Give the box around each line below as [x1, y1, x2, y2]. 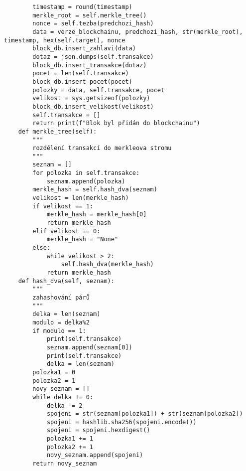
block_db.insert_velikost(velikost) [32, 103, 154, 110]
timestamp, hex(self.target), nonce [4, 36, 125, 44]
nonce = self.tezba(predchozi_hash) [32, 20, 154, 27]
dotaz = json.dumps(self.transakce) [32, 53, 154, 60]
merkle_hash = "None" [46, 236, 119, 243]
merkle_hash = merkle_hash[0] [46, 211, 147, 218]
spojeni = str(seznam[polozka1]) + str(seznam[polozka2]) [46, 410, 243, 418]
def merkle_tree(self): [18, 128, 97, 135]
